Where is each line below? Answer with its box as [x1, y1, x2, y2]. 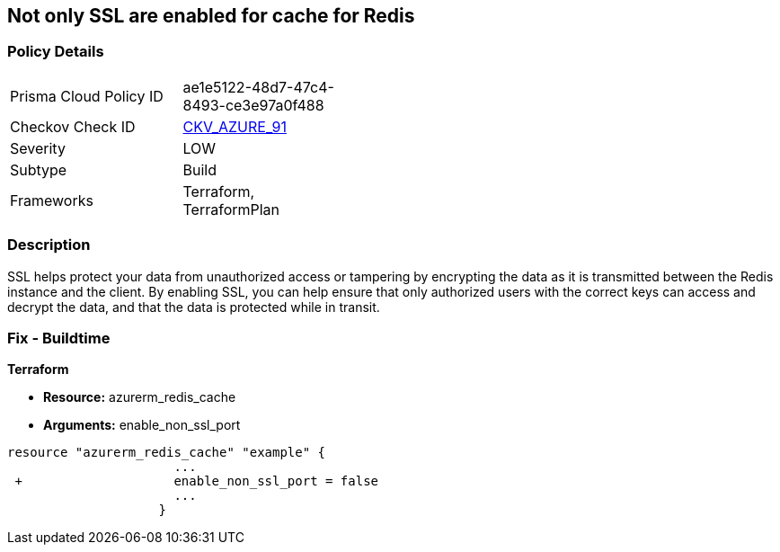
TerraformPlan [182, 200, 280, 218]
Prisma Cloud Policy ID [10, 86, 164, 105]
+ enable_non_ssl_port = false [14, 474, 379, 489]
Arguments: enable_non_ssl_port [43, 417, 241, 433]
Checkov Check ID [10, 117, 136, 136]
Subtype [10, 160, 67, 179]
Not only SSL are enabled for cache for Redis [7, 4, 415, 27]
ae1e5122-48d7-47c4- [182, 77, 334, 96]
